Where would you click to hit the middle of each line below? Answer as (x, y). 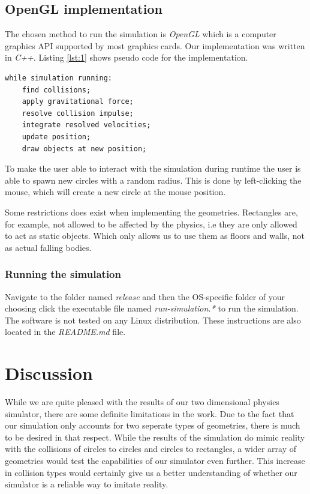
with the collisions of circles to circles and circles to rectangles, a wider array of (151, 449)
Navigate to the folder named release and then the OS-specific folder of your (145, 296)
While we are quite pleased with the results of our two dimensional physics (142, 402)
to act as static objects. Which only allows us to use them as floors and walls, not (155, 236)
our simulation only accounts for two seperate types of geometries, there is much (153, 425)
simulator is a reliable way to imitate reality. (87, 484)
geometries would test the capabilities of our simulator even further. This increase (155, 460)
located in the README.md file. (65, 332)
